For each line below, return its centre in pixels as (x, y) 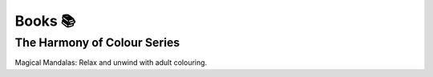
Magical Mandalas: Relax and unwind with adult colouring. (111, 63)
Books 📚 (45, 21)
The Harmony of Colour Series (97, 43)
